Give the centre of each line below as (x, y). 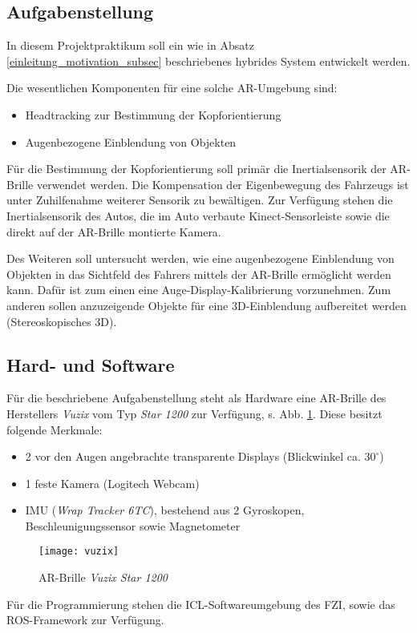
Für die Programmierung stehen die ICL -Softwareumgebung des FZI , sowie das (201, 604)
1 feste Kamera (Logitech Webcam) (112, 483)
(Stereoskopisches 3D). (62, 321)
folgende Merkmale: (55, 429)
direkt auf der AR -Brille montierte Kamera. (114, 231)
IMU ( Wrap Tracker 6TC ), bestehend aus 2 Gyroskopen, (165, 510)
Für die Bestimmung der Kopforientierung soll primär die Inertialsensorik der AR (207, 169)
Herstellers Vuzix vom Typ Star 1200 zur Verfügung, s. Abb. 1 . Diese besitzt (194, 413)
